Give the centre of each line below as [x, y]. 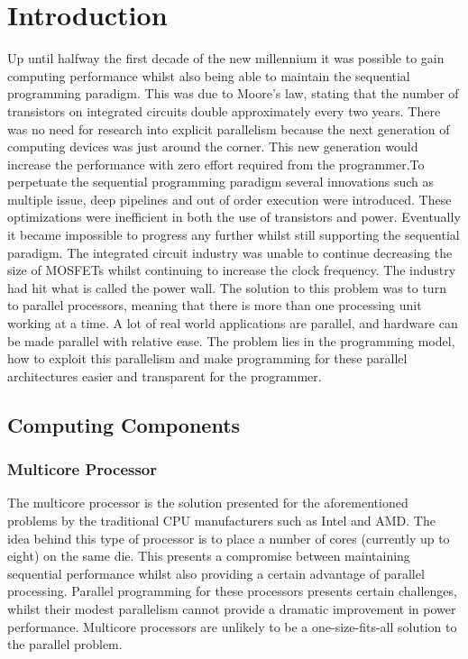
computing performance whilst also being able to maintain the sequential [209, 75]
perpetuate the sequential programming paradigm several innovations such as [221, 182]
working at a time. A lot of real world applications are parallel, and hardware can [233, 323]
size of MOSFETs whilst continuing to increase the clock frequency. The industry [232, 270]
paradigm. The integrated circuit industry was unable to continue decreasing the [230, 252]
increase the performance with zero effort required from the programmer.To [216, 164]
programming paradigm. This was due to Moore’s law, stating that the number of [233, 93]
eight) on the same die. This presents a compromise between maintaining [209, 556]
